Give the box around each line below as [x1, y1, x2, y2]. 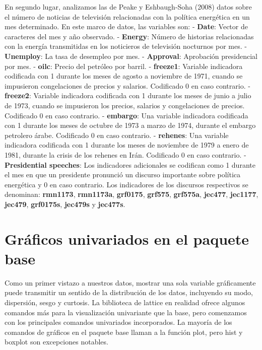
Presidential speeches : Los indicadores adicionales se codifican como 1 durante [5, 159, 255, 170]
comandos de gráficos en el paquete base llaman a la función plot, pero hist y [5, 326, 243, 337]
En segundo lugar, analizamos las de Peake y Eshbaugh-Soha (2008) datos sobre [5, 2, 252, 12]
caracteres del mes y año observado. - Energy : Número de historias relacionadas [5, 31, 254, 41]
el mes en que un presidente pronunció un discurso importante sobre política [5, 169, 241, 180]
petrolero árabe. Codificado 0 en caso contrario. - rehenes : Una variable [5, 129, 229, 140]
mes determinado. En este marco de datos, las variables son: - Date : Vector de [5, 21, 248, 32]
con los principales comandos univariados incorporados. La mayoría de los [5, 317, 232, 327]
